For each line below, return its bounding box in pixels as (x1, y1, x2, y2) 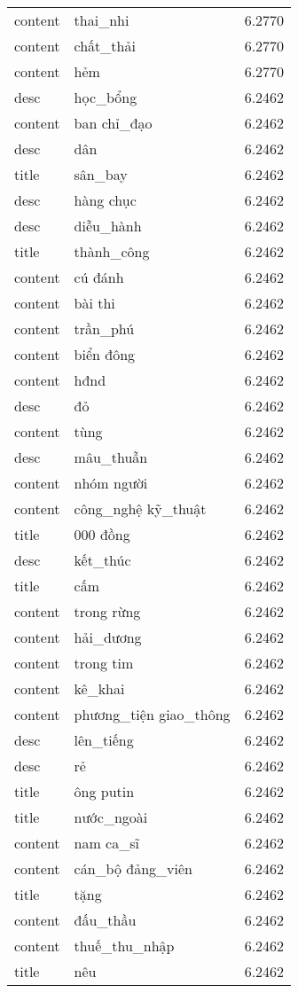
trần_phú (74, 318, 135, 339)
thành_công (74, 241, 150, 262)
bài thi (74, 293, 115, 313)
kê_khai (74, 678, 125, 699)
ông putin (74, 781, 135, 801)
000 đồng (74, 524, 130, 544)
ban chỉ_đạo (74, 113, 153, 133)
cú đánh (74, 267, 124, 287)
